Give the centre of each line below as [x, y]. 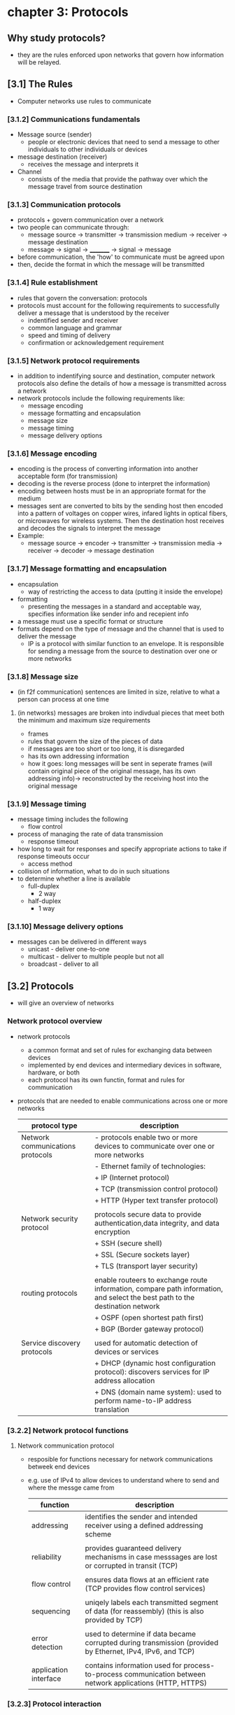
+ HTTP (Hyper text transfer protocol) [156, 1200]
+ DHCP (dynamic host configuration [155, 1363]
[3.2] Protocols [41, 986]
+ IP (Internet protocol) [132, 1177]
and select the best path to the [144, 1297]
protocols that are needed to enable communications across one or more [123, 1100]
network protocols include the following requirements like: [101, 398]
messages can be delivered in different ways [82, 941]
